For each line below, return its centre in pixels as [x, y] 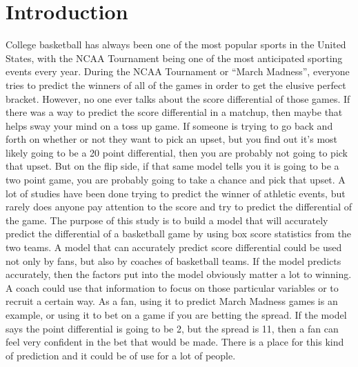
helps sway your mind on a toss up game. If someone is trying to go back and [169, 125]
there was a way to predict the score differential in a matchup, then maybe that [174, 112]
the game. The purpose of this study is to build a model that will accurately [167, 220]
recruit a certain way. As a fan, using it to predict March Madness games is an [172, 301]
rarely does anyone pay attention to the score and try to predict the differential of [179, 207]
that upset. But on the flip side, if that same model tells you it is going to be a [172, 166]
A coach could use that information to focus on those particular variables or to [172, 287]
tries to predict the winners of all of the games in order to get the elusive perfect [176, 85]
